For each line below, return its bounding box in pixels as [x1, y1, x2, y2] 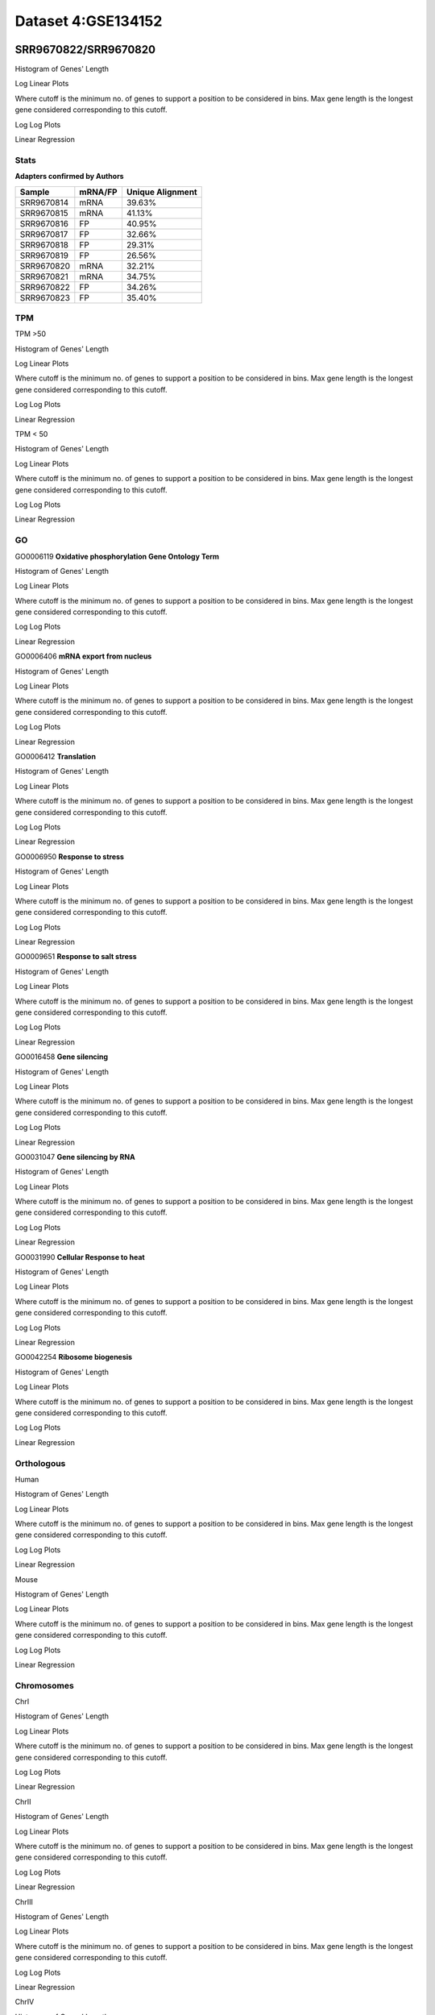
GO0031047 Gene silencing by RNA [14, 1152, 136, 1161]
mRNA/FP [79, 186, 118, 197]
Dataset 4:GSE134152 [14, 12, 163, 30]
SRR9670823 [19, 292, 70, 303]
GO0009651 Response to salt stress [14, 952, 137, 962]
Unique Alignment [126, 186, 197, 197]
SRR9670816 [19, 218, 68, 229]
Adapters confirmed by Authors [14, 172, 124, 181]
